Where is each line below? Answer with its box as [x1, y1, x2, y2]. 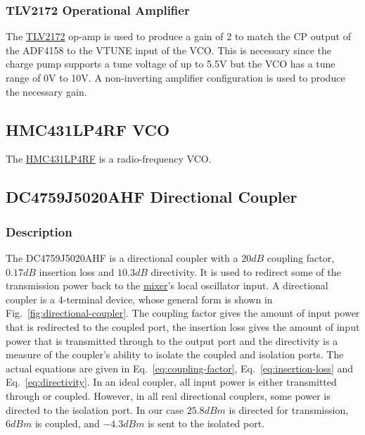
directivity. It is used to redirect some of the [151, 264, 341, 279]
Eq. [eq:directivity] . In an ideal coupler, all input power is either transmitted [6, 374, 337, 389]
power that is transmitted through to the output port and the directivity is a [6, 333, 338, 348]
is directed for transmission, [229, 402, 349, 417]
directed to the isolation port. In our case [6, 402, 184, 417]
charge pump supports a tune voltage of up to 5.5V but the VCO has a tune [6, 56, 335, 71]
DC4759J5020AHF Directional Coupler [6, 186, 297, 208]
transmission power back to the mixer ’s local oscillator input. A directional [6, 278, 328, 293]
